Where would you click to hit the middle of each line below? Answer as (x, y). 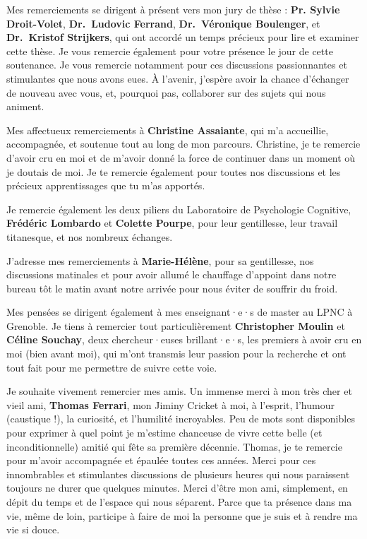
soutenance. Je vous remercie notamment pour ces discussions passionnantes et (177, 65)
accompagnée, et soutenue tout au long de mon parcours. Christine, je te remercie (183, 144)
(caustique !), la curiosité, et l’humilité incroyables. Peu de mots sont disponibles (181, 419)
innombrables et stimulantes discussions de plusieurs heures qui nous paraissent (178, 474)
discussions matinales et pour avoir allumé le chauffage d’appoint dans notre (172, 274)
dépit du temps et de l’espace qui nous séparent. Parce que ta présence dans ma (179, 502)
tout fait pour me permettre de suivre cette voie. (112, 367)
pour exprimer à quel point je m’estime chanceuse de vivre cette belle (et (164, 433)
